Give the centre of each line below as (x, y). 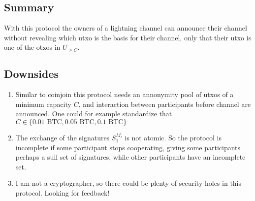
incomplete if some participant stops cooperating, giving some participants (128, 147)
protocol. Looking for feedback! (63, 192)
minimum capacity (43, 104)
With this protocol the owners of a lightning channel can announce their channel (126, 28)
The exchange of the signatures (63, 137)
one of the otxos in (32, 47)
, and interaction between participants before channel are (165, 104)
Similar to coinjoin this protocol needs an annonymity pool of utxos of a (125, 94)
